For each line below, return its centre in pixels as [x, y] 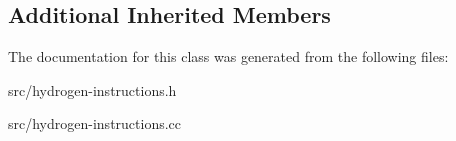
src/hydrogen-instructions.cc [95, 123]
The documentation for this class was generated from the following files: [228, 56]
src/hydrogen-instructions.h [92, 89]
